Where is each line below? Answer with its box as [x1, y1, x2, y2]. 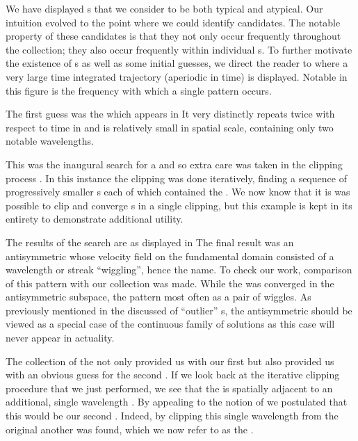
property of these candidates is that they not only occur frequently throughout [6, 29, 341, 43]
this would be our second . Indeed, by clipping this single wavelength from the [6, 408, 339, 423]
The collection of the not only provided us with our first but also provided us [6, 353, 334, 368]
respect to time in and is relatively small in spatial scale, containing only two [6, 120, 334, 134]
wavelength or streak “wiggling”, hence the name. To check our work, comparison [6, 262, 352, 277]
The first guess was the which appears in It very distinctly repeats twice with [6, 106, 335, 121]
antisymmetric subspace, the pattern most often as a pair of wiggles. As [6, 289, 311, 304]
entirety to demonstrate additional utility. [6, 211, 184, 226]
